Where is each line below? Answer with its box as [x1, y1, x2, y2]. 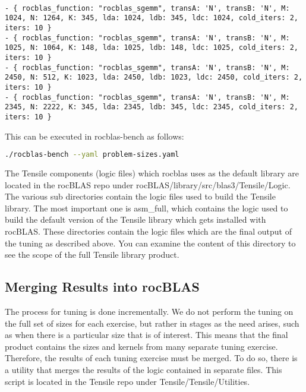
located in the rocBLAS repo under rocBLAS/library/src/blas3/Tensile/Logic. [5, 178, 291, 191]
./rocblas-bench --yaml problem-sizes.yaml [5, 150, 179, 159]
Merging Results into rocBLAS [5, 277, 200, 296]
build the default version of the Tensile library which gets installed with [5, 213, 266, 226]
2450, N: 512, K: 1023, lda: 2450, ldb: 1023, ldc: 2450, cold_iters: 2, [5, 73, 303, 82]
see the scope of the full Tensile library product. [5, 248, 179, 261]
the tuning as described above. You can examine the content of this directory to [5, 236, 296, 249]
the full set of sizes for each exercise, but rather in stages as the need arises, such [5, 317, 299, 329]
